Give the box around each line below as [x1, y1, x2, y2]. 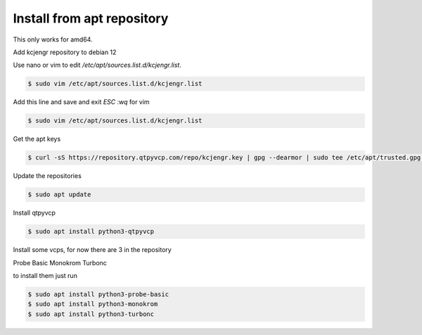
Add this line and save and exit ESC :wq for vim [13, 98, 151, 106]
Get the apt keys [13, 134, 61, 144]
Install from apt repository [13, 11, 169, 26]
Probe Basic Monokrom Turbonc [13, 258, 107, 267]
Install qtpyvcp [13, 208, 56, 217]
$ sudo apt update [27, 191, 91, 198]
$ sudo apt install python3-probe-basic [27, 290, 169, 298]
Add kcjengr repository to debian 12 [13, 48, 117, 56]
